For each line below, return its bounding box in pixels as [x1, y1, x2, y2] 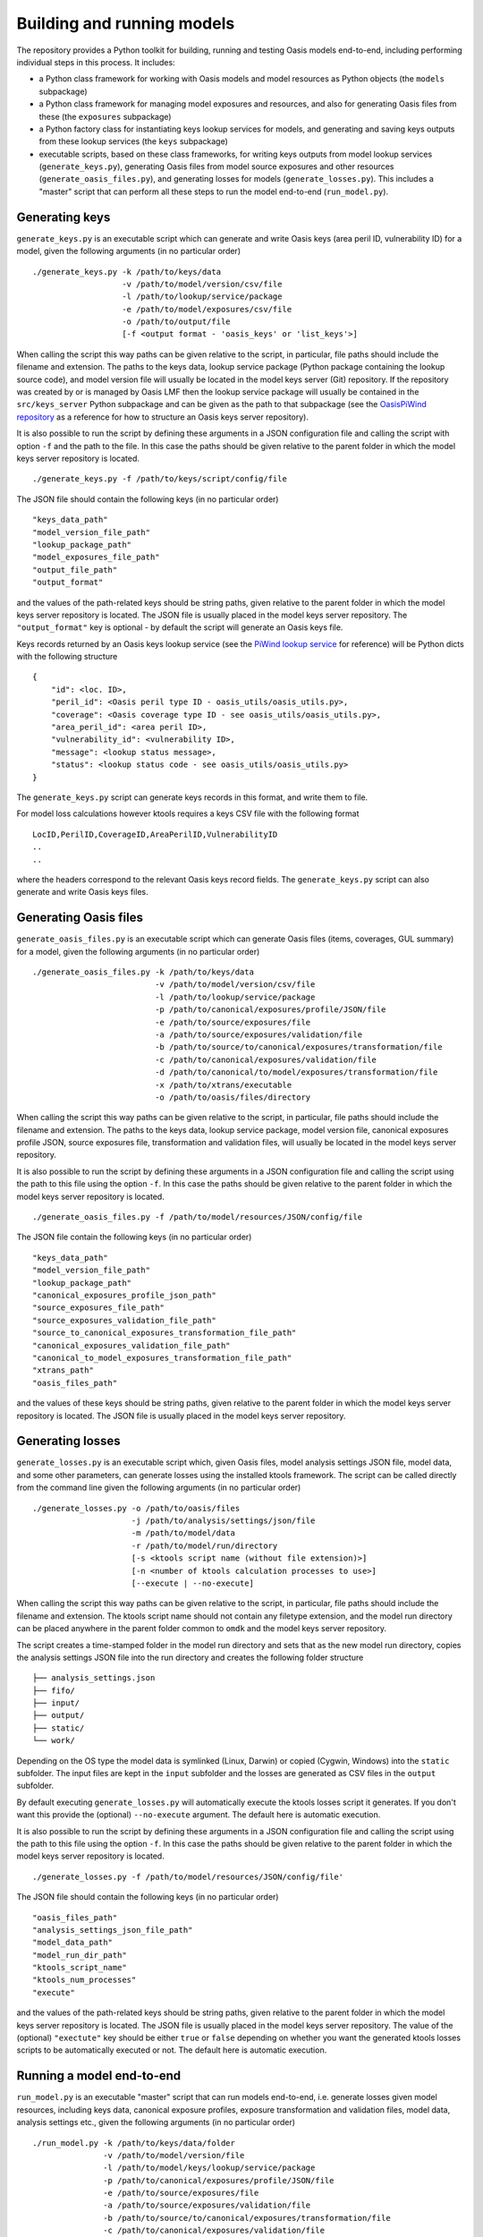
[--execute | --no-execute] [131, 1578, 255, 1588]
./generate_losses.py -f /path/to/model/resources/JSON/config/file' [32, 1871, 344, 1882]
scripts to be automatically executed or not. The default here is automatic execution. [16, 2045, 327, 2055]
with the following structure [16, 651, 118, 662]
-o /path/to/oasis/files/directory [155, 1092, 311, 1102]
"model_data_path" [32, 1937, 114, 1948]
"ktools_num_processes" [32, 1975, 137, 1986]
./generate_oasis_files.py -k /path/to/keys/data [32, 967, 255, 977]
